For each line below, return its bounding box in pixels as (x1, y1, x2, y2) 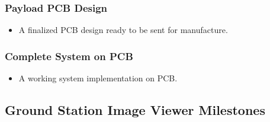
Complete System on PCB (5, 48, 133, 63)
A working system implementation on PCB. (18, 72, 178, 84)
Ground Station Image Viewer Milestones (5, 101, 265, 119)
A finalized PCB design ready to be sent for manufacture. (18, 24, 228, 36)
